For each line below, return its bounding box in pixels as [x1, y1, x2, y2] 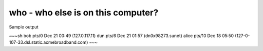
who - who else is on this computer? [9, 7, 158, 18]
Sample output [9, 24, 38, 30]
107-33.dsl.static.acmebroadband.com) [9, 39, 88, 45]
